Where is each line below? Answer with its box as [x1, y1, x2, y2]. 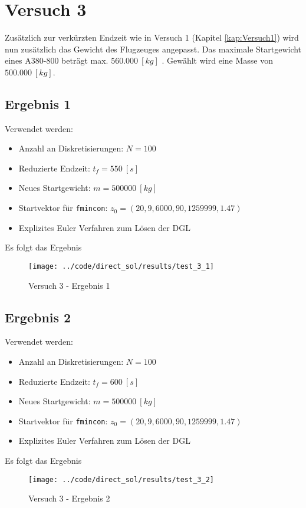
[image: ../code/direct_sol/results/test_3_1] [28, 262, 214, 271]
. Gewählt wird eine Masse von [162, 54, 273, 67]
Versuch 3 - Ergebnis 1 [28, 279, 110, 291]
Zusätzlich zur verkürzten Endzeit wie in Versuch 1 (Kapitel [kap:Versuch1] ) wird [5, 31, 299, 44]
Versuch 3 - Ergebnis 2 [28, 492, 110, 504]
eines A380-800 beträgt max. [5, 54, 108, 67]
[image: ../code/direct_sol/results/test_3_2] [28, 475, 214, 484]
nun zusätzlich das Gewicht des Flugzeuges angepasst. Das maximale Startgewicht [5, 42, 302, 55]
